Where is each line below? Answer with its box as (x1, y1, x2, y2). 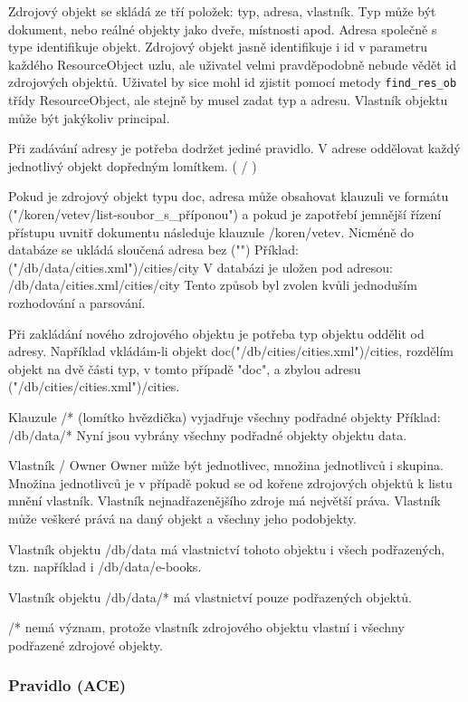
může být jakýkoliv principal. (8, 108, 170, 127)
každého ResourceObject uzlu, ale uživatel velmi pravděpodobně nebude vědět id (8, 54, 457, 73)
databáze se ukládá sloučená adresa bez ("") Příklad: (8, 240, 299, 259)
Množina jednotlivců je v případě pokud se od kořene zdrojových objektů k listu (8, 473, 453, 492)
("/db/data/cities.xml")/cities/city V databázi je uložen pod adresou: (8, 257, 393, 276)
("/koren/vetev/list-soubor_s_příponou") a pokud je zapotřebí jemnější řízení (8, 205, 442, 223)
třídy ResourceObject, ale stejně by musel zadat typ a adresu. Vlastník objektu (8, 91, 448, 110)
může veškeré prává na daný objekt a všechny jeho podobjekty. (8, 508, 357, 527)
